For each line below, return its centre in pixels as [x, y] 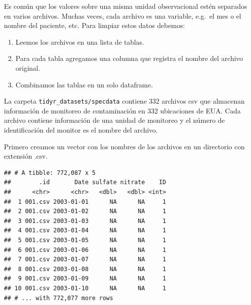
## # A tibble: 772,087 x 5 [50, 173]
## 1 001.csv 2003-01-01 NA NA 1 [85, 202]
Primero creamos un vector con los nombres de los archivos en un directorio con [125, 146]
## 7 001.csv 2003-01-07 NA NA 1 [85, 260]
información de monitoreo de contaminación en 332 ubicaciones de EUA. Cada [123, 110]
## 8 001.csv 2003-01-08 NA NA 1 [85, 269]
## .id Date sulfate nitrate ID [85, 182]
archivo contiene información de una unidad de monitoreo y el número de [114, 120]
